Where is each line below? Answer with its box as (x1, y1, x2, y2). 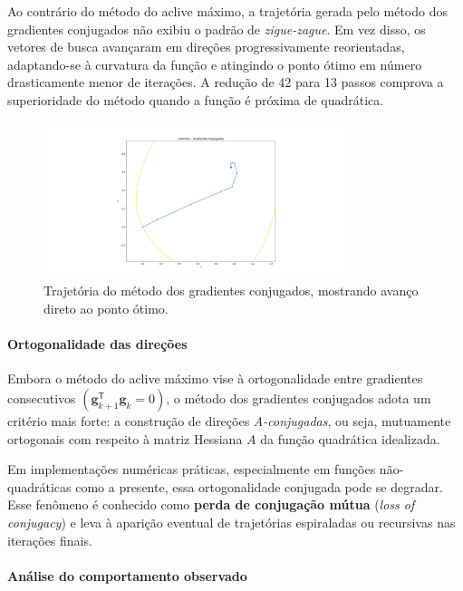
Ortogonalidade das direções (7, 334, 188, 354)
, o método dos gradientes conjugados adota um (166, 388, 431, 407)
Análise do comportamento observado (7, 566, 247, 585)
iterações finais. (7, 530, 92, 549)
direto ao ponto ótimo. (43, 298, 169, 317)
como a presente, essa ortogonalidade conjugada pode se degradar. (75, 477, 443, 496)
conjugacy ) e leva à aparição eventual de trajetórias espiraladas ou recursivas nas (7, 512, 456, 531)
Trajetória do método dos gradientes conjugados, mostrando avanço (43, 281, 419, 300)
